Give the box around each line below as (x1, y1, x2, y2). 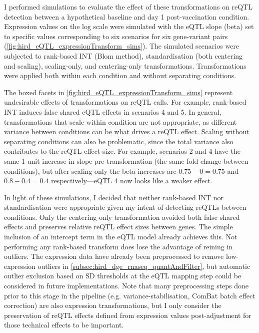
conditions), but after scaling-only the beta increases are (4, 165, 176, 176)
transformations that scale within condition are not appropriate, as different (4, 116, 237, 127)
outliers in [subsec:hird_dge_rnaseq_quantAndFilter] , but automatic (37, 260, 250, 271)
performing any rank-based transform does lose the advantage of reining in (4, 241, 233, 251)
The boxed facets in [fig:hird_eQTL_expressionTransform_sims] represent (4, 87, 233, 97)
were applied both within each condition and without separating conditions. (4, 70, 236, 81)
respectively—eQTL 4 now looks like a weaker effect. (51, 175, 212, 186)
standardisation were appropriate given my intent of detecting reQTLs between (4, 202, 246, 212)
